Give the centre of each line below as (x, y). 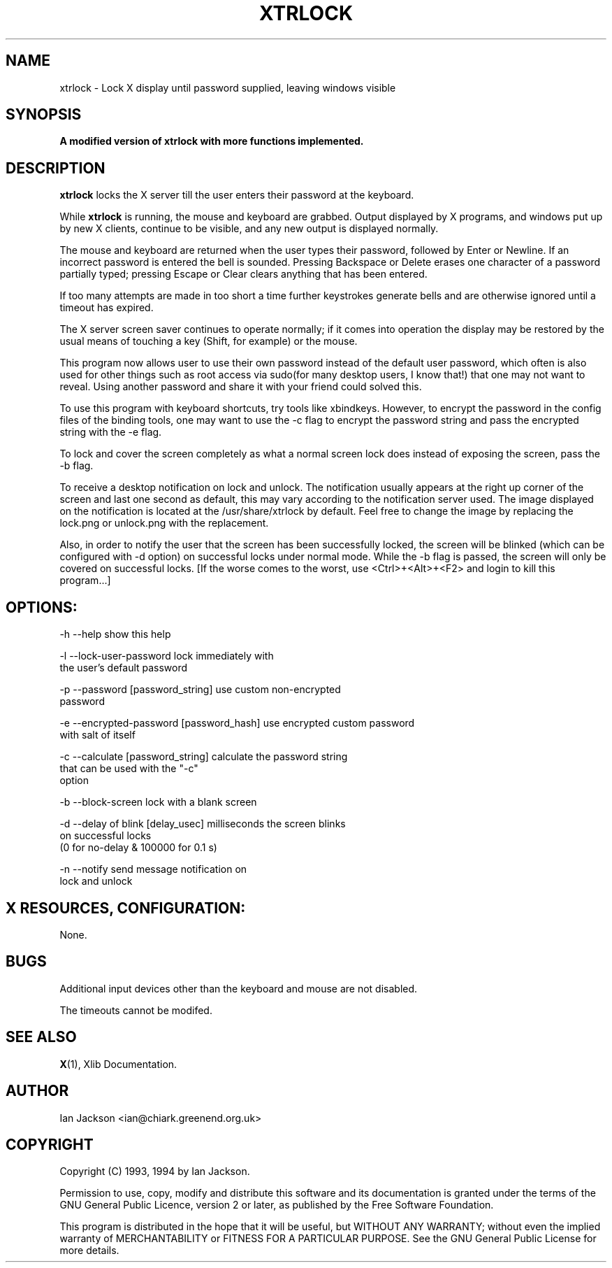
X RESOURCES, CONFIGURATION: (126, 908)
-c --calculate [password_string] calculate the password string (204, 757)
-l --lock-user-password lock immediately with (167, 656)
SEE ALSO (41, 1037)
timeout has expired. (107, 308)
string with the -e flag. (111, 432)
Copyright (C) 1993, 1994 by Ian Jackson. (155, 1171)
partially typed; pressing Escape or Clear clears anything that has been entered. (243, 274)
